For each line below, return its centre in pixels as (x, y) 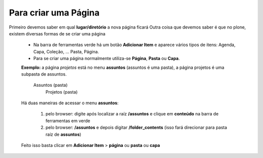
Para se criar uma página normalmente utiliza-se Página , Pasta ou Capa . (107, 59)
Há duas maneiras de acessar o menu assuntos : (70, 103)
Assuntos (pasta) (50, 85)
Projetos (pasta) (62, 92)
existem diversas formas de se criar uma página (57, 33)
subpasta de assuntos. (44, 74)
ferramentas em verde (68, 121)
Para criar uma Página (54, 13)
